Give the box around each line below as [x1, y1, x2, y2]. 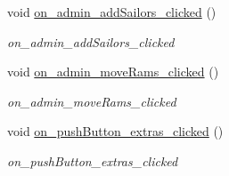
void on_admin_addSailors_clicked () [7, 3, 217, 20]
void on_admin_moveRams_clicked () [7, 62, 219, 81]
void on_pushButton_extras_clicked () [7, 122, 224, 140]
